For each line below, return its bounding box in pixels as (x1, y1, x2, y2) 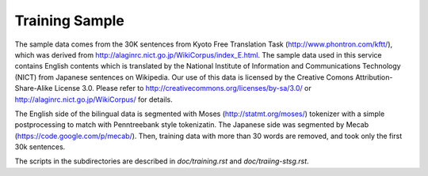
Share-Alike (14, 84, 53, 93)
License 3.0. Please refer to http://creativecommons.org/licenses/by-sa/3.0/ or (54, 84, 312, 93)
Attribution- (355, 72, 393, 82)
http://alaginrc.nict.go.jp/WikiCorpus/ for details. (14, 95, 174, 104)
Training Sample (14, 12, 124, 29)
